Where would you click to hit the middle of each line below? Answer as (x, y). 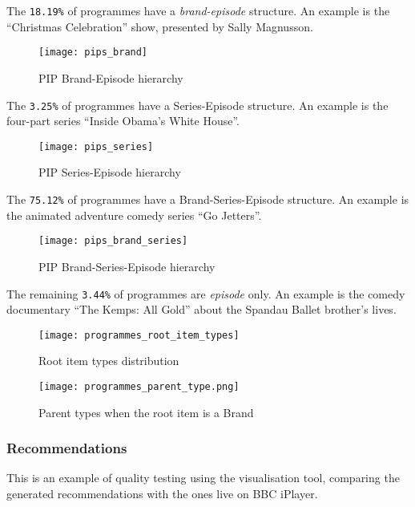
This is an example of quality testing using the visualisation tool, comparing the (203, 478)
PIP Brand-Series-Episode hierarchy (127, 266)
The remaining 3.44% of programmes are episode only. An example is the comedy (206, 293)
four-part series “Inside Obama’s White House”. (123, 121)
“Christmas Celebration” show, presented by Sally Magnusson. (160, 26)
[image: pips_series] (96, 146)
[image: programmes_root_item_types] (139, 335)
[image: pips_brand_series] (113, 241)
